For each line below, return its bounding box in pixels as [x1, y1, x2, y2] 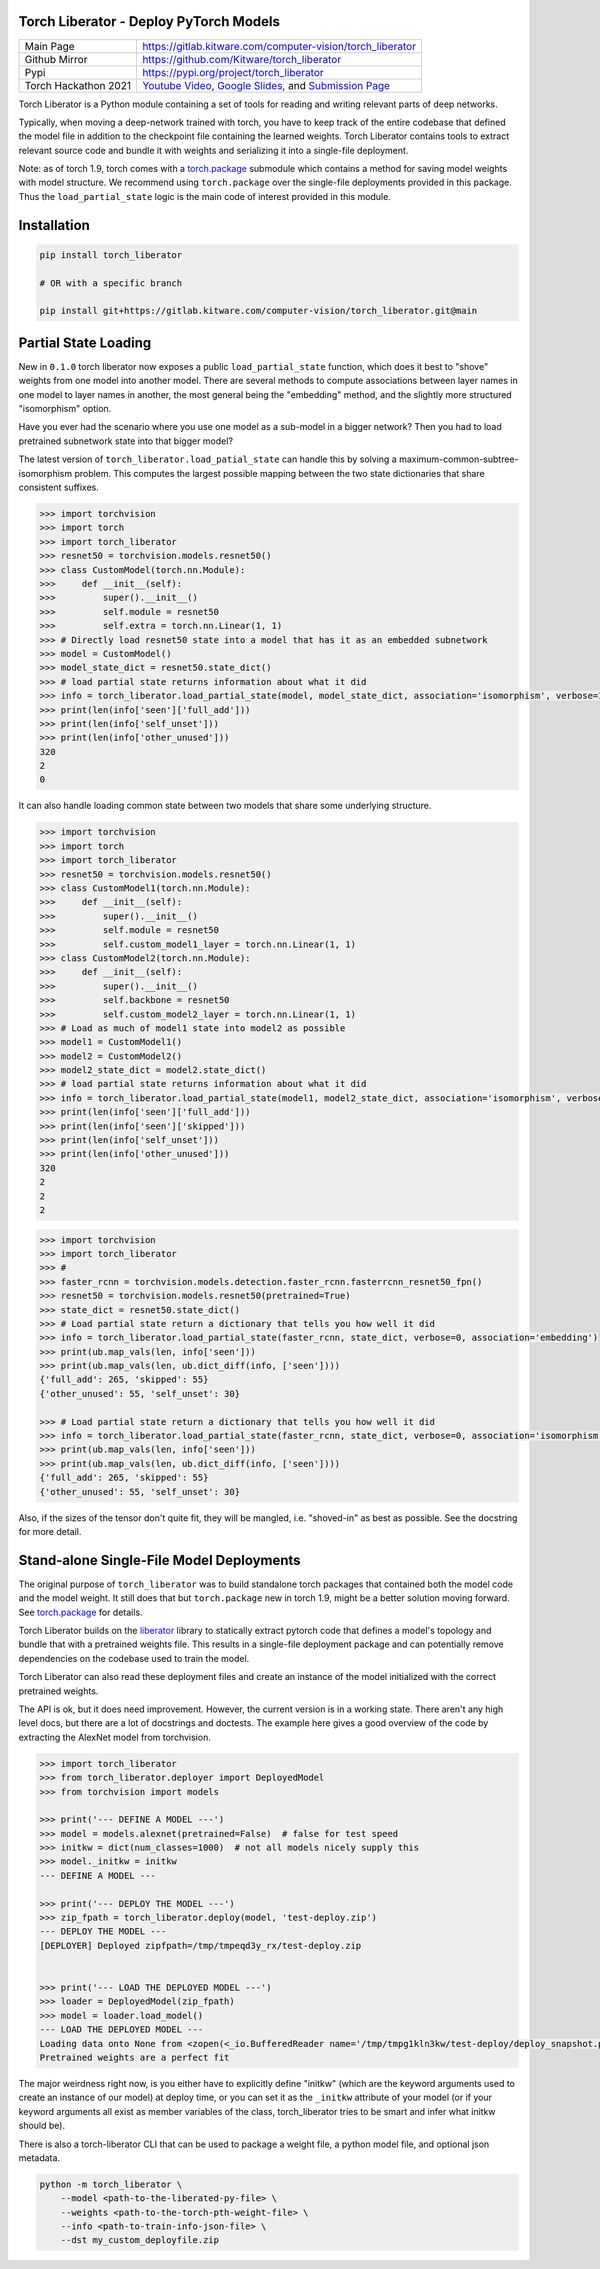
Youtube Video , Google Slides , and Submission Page [141, 78, 390, 92]
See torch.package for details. [18, 1606, 144, 1618]
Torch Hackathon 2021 [24, 78, 132, 92]
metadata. [18, 2151, 60, 2164]
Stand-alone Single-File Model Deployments [18, 1551, 301, 1569]
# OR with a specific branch [39, 277, 183, 289]
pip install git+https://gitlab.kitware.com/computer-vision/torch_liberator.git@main [39, 305, 478, 317]
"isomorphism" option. [18, 403, 112, 415]
